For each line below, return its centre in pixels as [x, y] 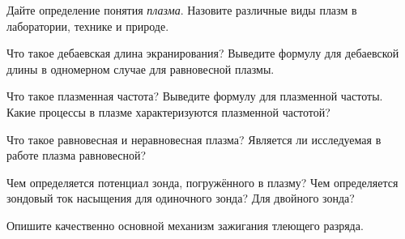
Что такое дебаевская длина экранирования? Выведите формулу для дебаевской [203, 53]
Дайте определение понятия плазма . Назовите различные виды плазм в [182, 10]
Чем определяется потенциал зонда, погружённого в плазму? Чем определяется [202, 182]
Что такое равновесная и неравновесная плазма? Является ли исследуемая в [194, 139]
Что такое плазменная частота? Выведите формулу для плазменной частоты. [195, 96]
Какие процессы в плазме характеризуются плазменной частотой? [168, 111]
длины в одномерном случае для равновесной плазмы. [141, 68]
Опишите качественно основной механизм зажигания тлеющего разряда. [185, 225]
